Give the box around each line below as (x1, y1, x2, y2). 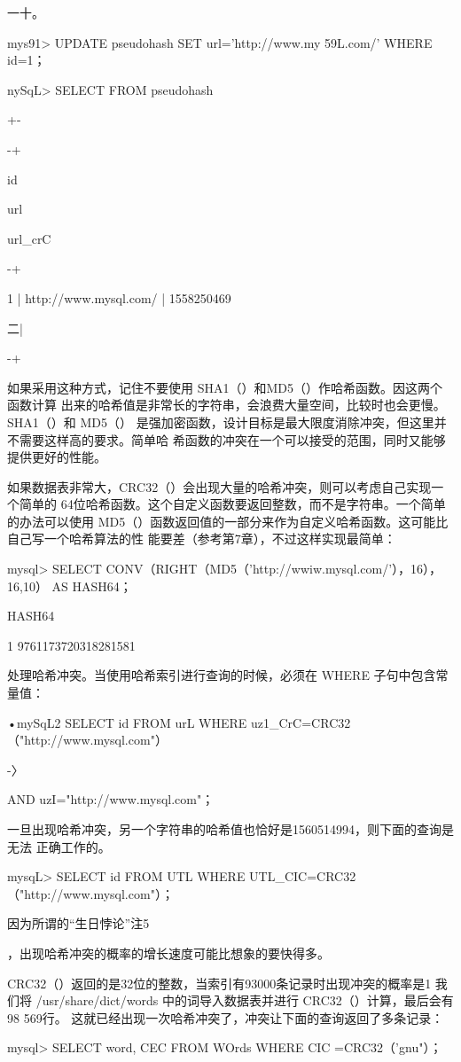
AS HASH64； (51, 576, 132, 595)
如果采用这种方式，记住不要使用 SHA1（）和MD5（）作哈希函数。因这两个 (7, 378, 442, 396)
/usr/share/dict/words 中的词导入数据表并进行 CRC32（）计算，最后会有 (35, 991, 454, 1010)
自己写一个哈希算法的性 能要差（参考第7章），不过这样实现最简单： (7, 529, 396, 548)
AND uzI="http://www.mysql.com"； (7, 790, 215, 808)
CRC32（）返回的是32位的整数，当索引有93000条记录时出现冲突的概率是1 (7, 973, 432, 992)
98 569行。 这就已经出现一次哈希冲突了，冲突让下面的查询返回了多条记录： (7, 1008, 444, 1027)
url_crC (7, 229, 51, 247)
